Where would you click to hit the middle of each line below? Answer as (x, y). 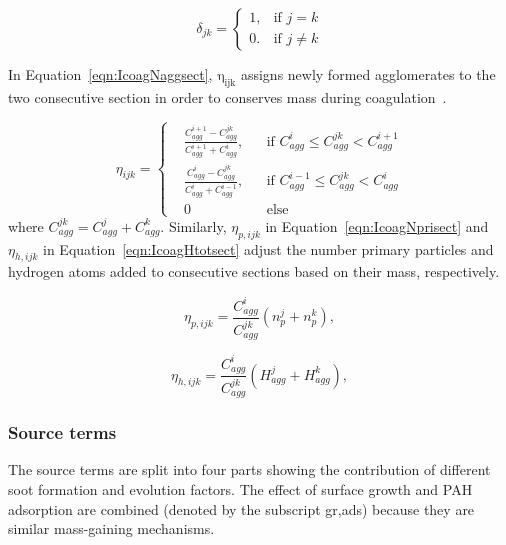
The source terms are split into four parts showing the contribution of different (249, 469)
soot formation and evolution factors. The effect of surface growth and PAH (240, 489)
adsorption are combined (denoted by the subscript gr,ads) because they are (241, 508)
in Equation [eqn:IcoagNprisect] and (377, 225)
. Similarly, (193, 225)
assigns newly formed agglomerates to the (368, 74)
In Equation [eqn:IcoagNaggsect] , (110, 74)
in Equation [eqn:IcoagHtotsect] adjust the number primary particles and (268, 248)
